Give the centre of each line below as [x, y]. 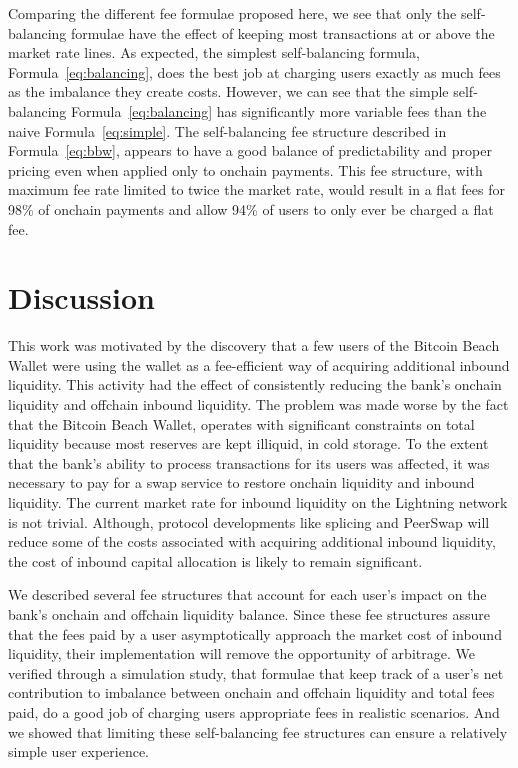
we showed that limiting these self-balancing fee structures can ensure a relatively [258, 731]
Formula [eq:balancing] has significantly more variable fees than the [279, 110]
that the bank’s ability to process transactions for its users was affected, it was [249, 462]
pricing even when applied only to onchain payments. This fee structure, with [245, 169]
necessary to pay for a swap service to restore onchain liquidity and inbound [241, 482]
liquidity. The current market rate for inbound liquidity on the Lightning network [258, 502]
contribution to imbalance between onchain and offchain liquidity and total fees [251, 692]
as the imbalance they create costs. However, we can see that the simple [228, 91]
